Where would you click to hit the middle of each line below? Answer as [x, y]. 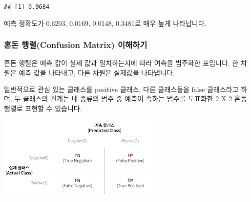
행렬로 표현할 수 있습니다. [43, 108]
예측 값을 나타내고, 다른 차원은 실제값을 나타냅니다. [97, 72]
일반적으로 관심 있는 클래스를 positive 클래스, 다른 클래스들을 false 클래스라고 [121, 89]
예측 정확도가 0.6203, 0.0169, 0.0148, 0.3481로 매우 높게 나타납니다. [105, 23]
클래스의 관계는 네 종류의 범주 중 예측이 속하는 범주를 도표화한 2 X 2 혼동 [135, 99]
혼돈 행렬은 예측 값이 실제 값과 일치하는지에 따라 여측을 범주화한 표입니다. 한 [121, 63]
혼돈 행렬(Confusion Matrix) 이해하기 [76, 45]
